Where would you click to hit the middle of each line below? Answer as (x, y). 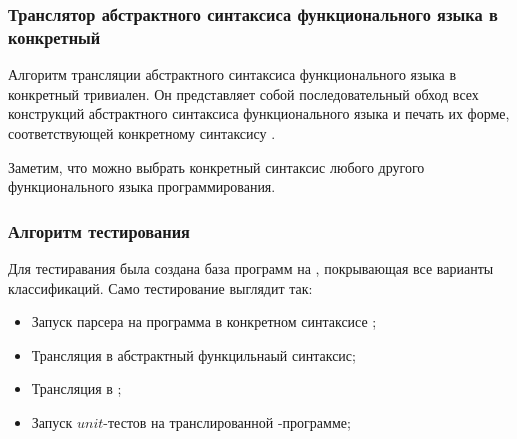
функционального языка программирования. (142, 186)
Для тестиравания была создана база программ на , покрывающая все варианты (251, 267)
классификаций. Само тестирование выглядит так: (160, 287)
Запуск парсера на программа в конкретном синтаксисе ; (204, 321)
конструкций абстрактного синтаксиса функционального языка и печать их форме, (259, 113)
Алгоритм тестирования (99, 230)
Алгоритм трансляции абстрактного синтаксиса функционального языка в (232, 74)
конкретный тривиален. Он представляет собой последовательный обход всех (243, 93)
